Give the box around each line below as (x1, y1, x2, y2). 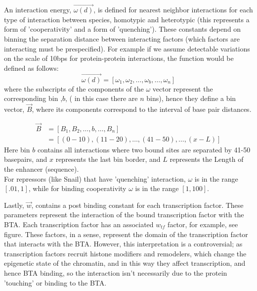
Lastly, (4, 199, 24, 210)
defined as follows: (4, 62, 59, 73)
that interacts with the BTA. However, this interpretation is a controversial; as (4, 239, 243, 249)
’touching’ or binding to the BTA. (4, 277, 107, 288)
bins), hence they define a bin (146, 93, 236, 103)
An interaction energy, (4, 4, 72, 15)
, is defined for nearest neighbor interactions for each (93, 4, 253, 15)
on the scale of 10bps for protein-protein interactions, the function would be (4, 53, 234, 63)
